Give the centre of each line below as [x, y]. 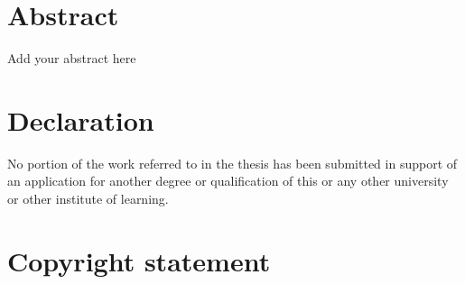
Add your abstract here [72, 58]
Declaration [81, 119]
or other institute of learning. [88, 199]
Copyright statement [139, 260]
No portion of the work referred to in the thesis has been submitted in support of [232, 163]
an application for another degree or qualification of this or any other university [228, 181]
